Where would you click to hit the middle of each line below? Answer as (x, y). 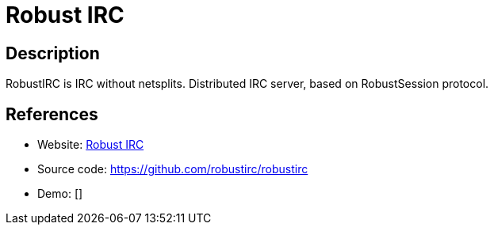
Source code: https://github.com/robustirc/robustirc (173, 169)
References (52, 114)
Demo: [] (60, 194)
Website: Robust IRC (91, 145)
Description (53, 53)
